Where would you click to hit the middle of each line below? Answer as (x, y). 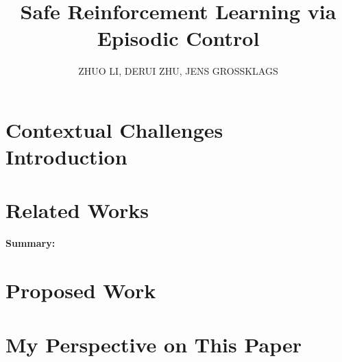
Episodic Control (178, 38)
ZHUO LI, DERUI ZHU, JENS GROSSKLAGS (178, 71)
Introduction (66, 157)
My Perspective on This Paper (154, 344)
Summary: (30, 243)
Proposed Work (81, 290)
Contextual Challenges (114, 129)
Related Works (77, 210)
